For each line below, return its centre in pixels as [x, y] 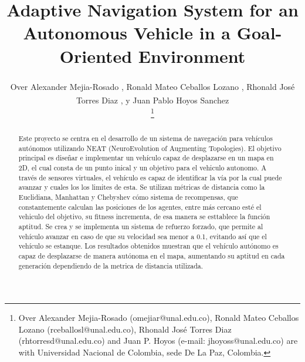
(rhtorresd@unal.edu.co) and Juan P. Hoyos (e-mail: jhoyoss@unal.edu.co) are [158, 341]
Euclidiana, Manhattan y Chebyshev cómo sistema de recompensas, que [128, 197]
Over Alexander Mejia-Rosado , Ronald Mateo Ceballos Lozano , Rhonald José [152, 86]
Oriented [96, 56]
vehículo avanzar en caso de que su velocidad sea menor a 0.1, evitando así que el [143, 236]
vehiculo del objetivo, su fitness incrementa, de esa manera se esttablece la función [144, 217]
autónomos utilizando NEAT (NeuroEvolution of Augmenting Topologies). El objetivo [150, 148]
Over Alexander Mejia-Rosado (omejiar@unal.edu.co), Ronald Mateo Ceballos [159, 318]
